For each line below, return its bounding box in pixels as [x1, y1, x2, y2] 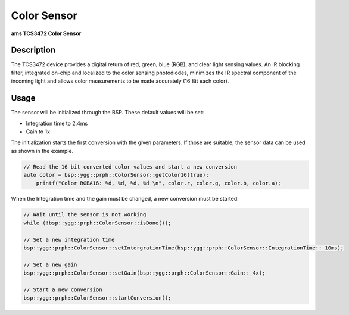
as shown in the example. [11, 147, 74, 154]
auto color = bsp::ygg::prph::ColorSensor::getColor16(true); [23, 171, 209, 179]
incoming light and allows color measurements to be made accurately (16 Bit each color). [11, 77, 229, 85]
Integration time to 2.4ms [26, 120, 88, 127]
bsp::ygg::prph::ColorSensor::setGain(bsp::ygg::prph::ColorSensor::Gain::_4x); [23, 270, 266, 276]
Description [11, 45, 56, 55]
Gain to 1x [26, 128, 51, 135]
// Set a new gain [23, 261, 77, 268]
